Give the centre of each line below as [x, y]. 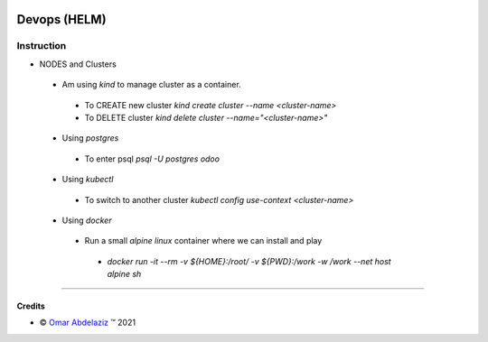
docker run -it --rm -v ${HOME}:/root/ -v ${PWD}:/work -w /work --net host [249, 261]
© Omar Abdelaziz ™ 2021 [87, 323]
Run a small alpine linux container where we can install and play [203, 241]
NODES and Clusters [78, 64]
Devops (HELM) [62, 19]
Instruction [42, 46]
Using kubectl [88, 180]
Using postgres [90, 138]
